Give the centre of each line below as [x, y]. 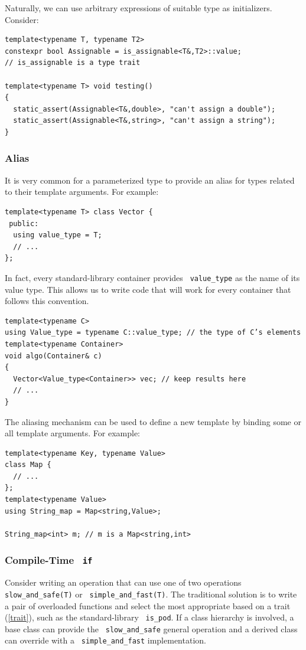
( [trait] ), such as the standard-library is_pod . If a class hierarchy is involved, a [149, 617]
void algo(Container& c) [53, 356]
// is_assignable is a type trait [73, 63]
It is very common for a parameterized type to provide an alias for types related [150, 180]
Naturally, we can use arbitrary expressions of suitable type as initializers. [139, 8]
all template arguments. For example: [73, 433]
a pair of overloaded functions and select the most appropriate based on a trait [148, 605]
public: [24, 223]
